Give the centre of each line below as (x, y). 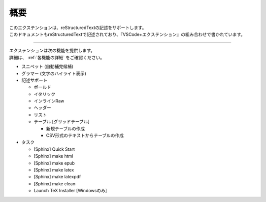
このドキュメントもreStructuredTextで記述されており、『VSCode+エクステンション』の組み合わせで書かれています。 (127, 34)
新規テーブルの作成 (66, 129)
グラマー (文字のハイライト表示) (54, 73)
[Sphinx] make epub (54, 163)
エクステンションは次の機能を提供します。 (52, 50)
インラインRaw (49, 101)
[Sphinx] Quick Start (54, 149)
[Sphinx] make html (53, 156)
